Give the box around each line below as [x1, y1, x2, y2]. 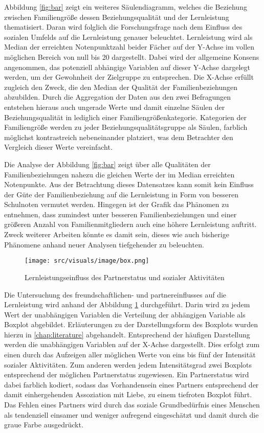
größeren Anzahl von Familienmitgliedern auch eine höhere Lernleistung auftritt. [4, 219, 257, 230]
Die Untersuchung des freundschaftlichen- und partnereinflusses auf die [4, 289, 227, 300]
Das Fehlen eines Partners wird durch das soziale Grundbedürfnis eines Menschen [4, 399, 260, 410]
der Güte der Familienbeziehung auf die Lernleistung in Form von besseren [4, 189, 239, 199]
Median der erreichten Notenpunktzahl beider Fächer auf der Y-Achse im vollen [4, 41, 255, 52]
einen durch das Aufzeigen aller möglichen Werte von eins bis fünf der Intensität [4, 349, 256, 360]
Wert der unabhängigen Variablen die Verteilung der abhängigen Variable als [4, 309, 246, 320]
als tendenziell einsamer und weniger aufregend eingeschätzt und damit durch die [4, 409, 259, 420]
